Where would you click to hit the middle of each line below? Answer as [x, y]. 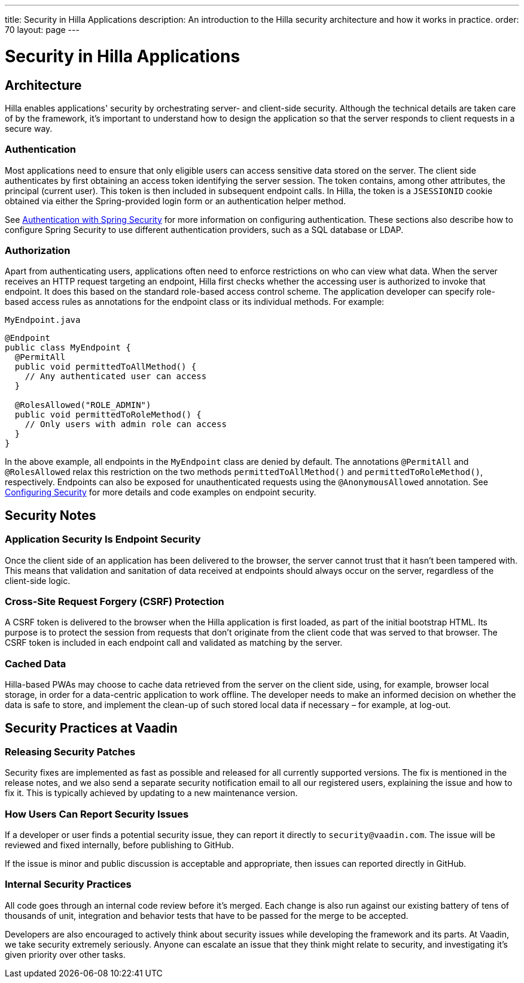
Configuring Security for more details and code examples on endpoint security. [161, 492]
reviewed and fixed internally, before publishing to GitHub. [119, 845]
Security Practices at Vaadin [91, 728]
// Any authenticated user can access [116, 376]
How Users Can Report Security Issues [97, 814]
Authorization [38, 251]
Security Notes [51, 515]
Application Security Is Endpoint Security [103, 539]
